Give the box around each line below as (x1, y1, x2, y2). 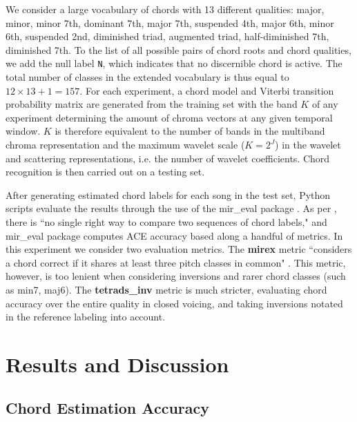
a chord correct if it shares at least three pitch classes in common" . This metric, (6, 255, 346, 269)
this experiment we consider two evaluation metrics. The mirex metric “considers (6, 242, 352, 256)
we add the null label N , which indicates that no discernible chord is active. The (6, 56, 342, 70)
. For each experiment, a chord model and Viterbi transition (79, 83, 334, 97)
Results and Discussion (6, 349, 229, 378)
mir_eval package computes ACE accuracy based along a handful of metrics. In (6, 228, 343, 242)
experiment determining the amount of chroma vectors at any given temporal (6, 110, 333, 124)
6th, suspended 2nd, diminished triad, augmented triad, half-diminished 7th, (6, 29, 329, 44)
